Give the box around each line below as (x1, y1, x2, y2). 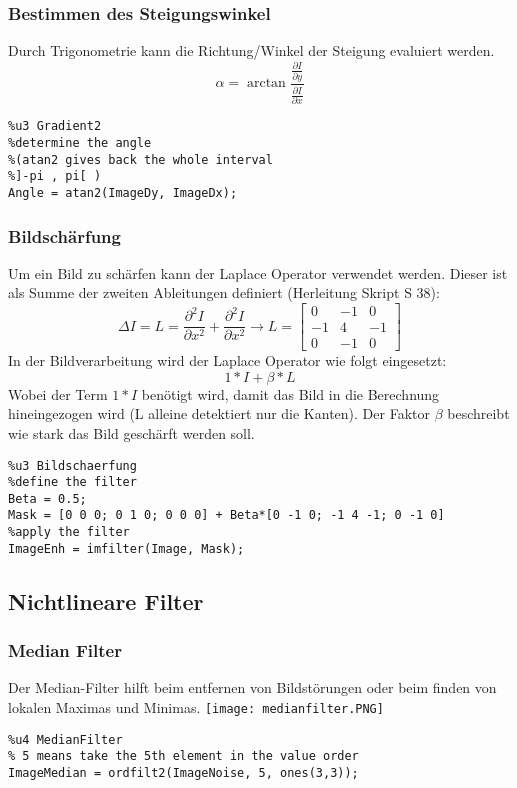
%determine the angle (8, 136, 152, 150)
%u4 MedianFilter (8, 732, 123, 747)
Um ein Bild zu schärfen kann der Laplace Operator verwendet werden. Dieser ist (8, 262, 508, 283)
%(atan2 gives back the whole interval (8, 152, 273, 167)
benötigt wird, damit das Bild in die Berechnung (141, 383, 440, 404)
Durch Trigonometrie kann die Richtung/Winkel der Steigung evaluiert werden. (8, 40, 495, 61)
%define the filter (8, 475, 137, 490)
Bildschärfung (8, 223, 121, 248)
